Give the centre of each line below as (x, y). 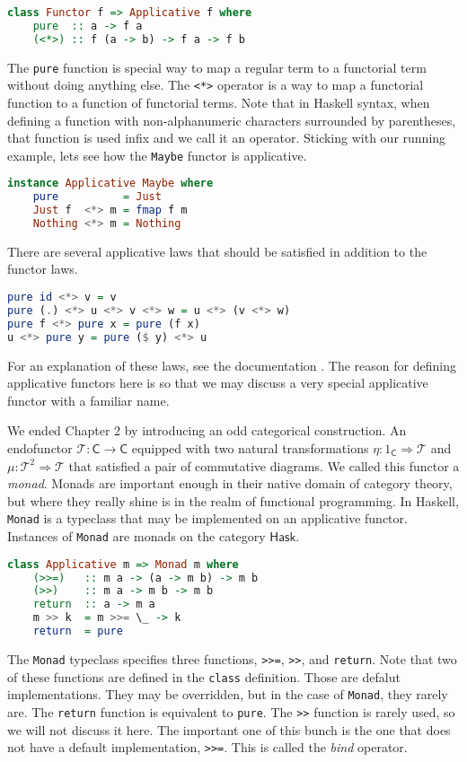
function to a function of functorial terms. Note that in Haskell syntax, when (219, 102)
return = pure (78, 631)
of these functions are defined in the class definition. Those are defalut (204, 676)
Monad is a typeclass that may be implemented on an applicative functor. (207, 518)
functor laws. (43, 269)
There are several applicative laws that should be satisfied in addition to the (217, 251)
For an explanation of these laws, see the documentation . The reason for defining (232, 365)
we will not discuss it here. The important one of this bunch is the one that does (229, 729)
